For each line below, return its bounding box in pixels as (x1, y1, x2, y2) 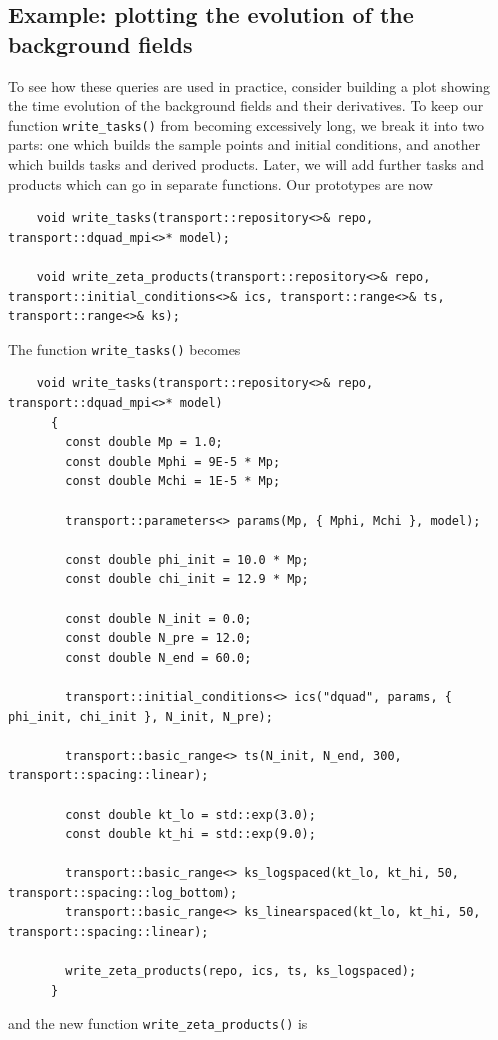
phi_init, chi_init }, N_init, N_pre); (8, 709, 273, 724)
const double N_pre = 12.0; (65, 631, 252, 646)
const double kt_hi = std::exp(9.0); (65, 827, 316, 842)
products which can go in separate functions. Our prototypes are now (8, 173, 433, 194)
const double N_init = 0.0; (65, 611, 252, 626)
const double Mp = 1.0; (65, 435, 223, 450)
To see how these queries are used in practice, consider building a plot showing (8, 75, 491, 96)
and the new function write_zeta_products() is (8, 1013, 308, 1034)
